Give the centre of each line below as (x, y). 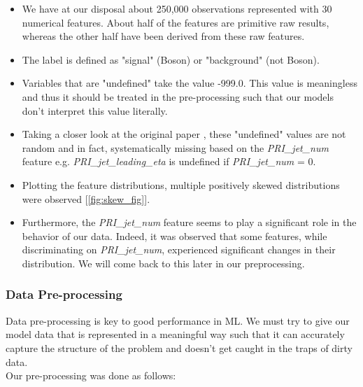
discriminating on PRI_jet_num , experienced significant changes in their (179, 249)
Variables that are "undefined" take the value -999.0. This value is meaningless (190, 83)
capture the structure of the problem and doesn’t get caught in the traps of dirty (179, 347)
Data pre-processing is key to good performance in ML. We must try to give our (178, 320)
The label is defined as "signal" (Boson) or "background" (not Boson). (171, 59)
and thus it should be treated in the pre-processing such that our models (178, 96)
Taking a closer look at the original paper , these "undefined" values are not (184, 134)
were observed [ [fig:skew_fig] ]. (86, 198)
